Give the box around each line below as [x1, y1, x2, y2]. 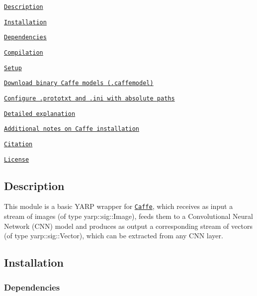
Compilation [4, 49, 43, 56]
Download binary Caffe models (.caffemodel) [4, 80, 154, 87]
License [4, 156, 29, 163]
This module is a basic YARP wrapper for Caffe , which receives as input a [4, 201, 233, 211]
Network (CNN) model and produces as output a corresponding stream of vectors [4, 220, 253, 231]
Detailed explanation [4, 110, 76, 117]
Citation [4, 140, 33, 148]
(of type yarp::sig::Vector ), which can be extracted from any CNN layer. [4, 230, 223, 241]
